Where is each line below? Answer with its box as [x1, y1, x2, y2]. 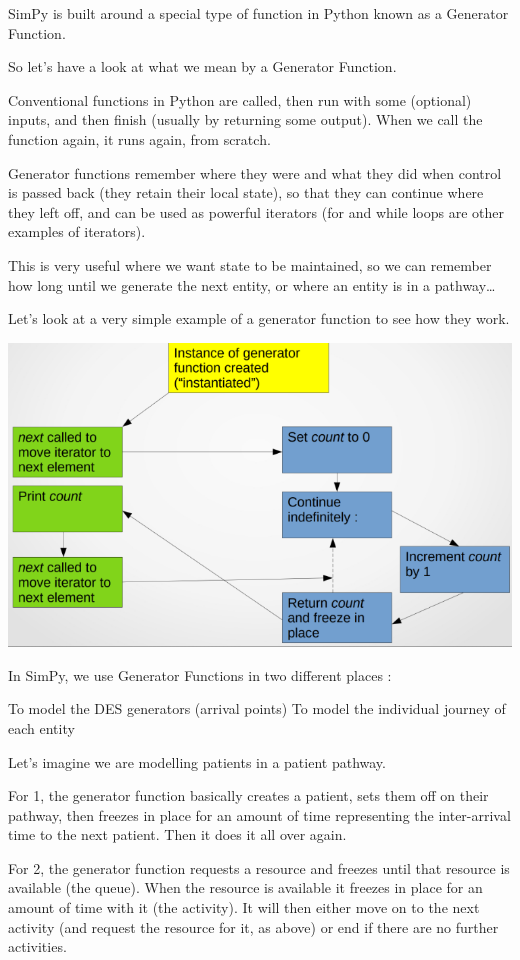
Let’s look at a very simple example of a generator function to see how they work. [8, 308, 510, 329]
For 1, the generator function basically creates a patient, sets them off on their [8, 785, 489, 806]
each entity [8, 717, 75, 738]
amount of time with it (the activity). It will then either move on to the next [8, 897, 480, 918]
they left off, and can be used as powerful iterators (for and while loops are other [8, 201, 504, 222]
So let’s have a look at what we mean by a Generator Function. [8, 56, 397, 77]
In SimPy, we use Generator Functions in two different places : [8, 664, 392, 685]
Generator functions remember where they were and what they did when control [8, 162, 502, 183]
